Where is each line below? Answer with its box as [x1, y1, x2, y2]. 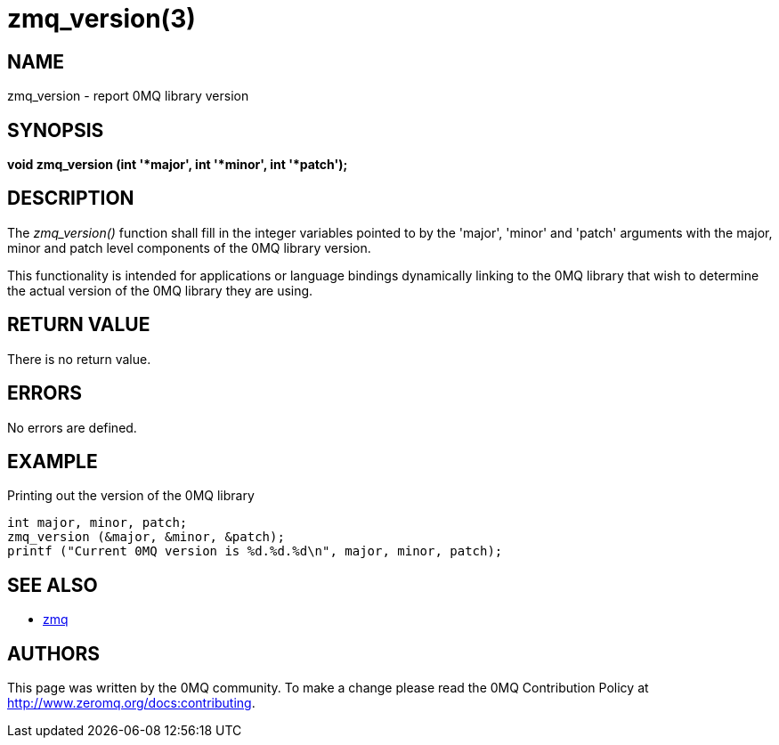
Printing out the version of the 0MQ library [7, 488, 255, 504]
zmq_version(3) [7, 4, 196, 34]
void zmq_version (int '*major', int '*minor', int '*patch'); [7, 157, 348, 173]
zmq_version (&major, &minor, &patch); [7, 530, 285, 545]
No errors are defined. [7, 419, 137, 435]
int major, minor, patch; [7, 515, 188, 530]
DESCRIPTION [7, 187, 134, 210]
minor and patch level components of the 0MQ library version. [7, 239, 371, 255]
